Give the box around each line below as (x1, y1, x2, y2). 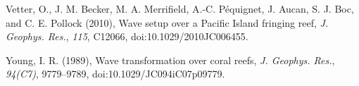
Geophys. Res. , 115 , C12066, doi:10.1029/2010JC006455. (6, 29, 248, 44)
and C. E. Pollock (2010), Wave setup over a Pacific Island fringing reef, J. (6, 15, 329, 30)
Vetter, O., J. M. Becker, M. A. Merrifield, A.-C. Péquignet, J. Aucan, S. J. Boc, (6, 1, 354, 16)
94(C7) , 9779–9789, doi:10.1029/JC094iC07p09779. (6, 66, 225, 81)
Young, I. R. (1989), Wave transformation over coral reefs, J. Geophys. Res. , (6, 52, 335, 67)
